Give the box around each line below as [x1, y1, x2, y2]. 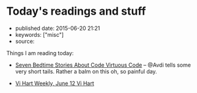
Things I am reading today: [6, 49, 74, 56]
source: [15, 37, 35, 45]
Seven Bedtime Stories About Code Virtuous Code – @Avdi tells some [15, 61, 191, 69]
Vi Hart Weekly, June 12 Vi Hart [15, 80, 94, 87]
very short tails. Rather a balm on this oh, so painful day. [15, 67, 157, 75]
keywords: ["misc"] [15, 31, 64, 38]
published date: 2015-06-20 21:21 [15, 24, 100, 32]
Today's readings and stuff [6, 4, 146, 18]
